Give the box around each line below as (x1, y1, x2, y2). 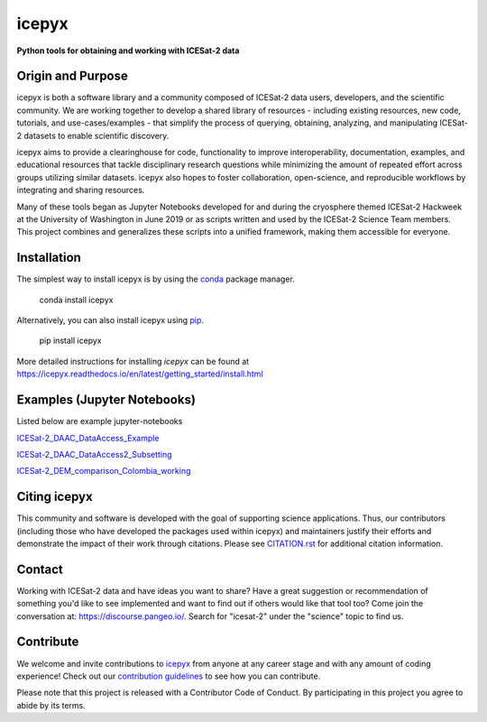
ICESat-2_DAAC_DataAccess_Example (16, 432, 160, 443)
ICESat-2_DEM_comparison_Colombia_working (16, 466, 191, 477)
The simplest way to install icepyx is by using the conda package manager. (16, 273, 295, 284)
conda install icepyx (39, 294, 114, 305)
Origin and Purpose (16, 69, 128, 84)
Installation (16, 250, 81, 265)
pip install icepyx (39, 335, 103, 347)
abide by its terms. (16, 699, 86, 710)
